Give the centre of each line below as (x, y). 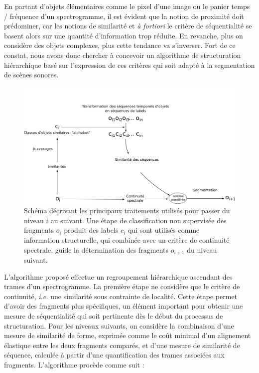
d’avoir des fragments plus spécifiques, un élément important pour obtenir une (124, 306)
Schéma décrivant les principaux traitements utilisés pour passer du (127, 210)
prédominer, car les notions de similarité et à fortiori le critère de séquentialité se (128, 26)
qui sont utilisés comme (164, 230)
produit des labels (91, 230)
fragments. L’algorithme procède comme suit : (74, 365)
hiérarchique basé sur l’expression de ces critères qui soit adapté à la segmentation (129, 65)
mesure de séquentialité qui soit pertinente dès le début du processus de (114, 316)
